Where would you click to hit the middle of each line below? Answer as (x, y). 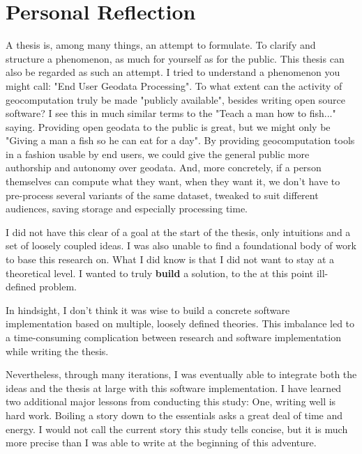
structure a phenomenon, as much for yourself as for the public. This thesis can (175, 58)
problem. (58, 287)
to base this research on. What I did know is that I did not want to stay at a (170, 259)
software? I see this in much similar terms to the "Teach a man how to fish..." (171, 113)
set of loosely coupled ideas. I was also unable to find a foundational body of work (181, 245)
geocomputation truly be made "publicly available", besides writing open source (175, 99)
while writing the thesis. (57, 351)
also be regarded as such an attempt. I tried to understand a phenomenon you (173, 72)
